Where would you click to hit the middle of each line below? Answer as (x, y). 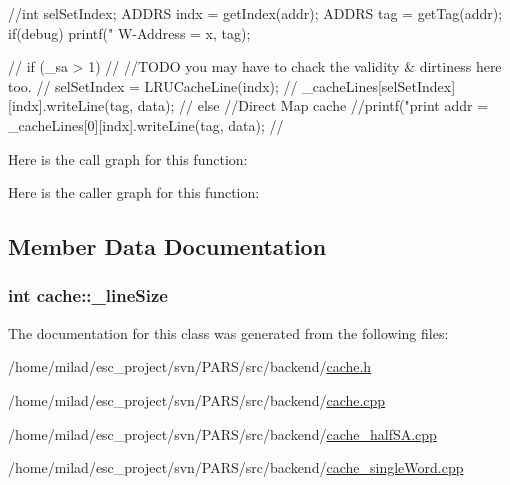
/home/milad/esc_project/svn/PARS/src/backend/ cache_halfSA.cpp (222, 433)
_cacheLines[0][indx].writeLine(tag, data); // (146, 124)
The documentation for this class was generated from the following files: (228, 332)
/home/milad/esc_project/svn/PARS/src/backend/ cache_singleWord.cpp (236, 467)
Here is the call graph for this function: (128, 158)
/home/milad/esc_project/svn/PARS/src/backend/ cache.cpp (197, 399)
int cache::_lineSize (88, 295)
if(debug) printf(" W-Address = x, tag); (129, 32)
